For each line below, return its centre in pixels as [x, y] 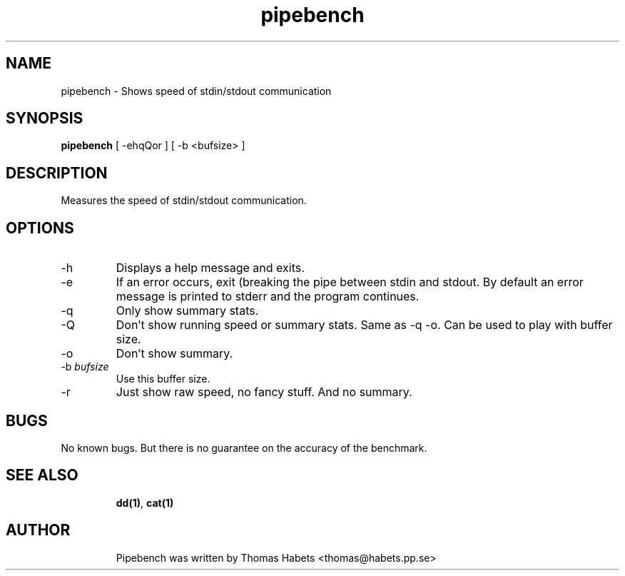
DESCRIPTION [57, 173]
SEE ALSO [42, 475]
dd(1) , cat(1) [145, 502]
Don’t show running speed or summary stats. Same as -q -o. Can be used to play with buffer [364, 325]
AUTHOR [38, 530]
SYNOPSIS [45, 118]
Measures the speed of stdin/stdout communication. [184, 201]
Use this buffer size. [163, 379]
